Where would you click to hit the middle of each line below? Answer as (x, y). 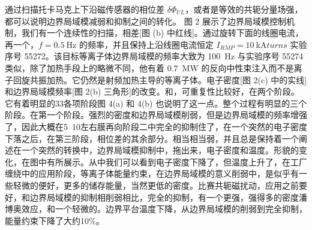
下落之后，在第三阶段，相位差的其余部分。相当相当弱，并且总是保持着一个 (152, 138)
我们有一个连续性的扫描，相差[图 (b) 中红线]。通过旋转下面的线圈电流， (162, 33)
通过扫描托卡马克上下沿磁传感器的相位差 (85, 9)
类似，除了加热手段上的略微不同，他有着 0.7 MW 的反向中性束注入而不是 (149, 67)
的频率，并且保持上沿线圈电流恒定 (146, 44)
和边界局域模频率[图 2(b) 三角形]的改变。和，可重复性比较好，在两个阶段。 (152, 91)
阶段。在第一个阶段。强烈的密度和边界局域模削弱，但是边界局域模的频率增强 (156, 115)
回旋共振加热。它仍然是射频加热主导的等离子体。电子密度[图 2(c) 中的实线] (160, 79)
